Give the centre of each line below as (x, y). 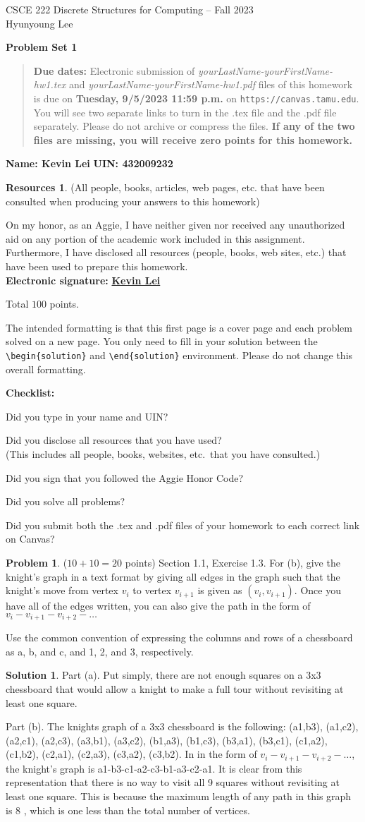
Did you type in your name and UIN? (87, 416)
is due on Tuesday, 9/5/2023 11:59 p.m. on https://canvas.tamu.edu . (196, 98)
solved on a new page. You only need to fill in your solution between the (162, 341)
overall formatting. (46, 369)
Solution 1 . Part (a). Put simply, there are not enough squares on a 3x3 (163, 675)
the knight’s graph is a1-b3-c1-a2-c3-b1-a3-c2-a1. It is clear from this (154, 768)
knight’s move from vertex (62, 590)
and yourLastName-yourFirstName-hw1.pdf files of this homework (211, 84)
